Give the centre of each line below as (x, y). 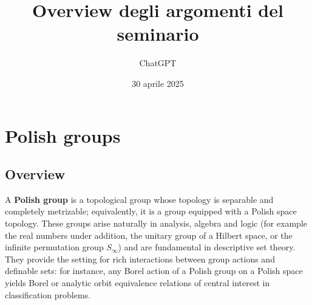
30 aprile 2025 (158, 83)
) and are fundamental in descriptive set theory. (207, 247)
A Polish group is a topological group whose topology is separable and (139, 199)
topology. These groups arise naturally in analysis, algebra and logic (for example (156, 223)
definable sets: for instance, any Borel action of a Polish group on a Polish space (154, 271)
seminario (158, 34)
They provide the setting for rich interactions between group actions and (140, 259)
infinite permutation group (54, 247)
